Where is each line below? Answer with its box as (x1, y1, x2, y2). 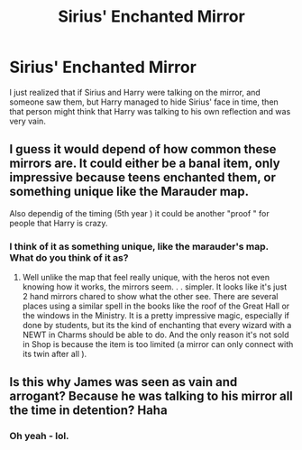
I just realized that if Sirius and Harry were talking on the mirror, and (9, 87, 261, 97)
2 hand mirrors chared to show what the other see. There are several (22, 291, 279, 302)
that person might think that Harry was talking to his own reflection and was (9, 106, 291, 116)
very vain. (9, 115, 47, 126)
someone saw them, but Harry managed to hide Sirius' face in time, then (9, 96, 279, 107)
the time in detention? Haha (9, 403, 169, 418)
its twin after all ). (22, 349, 87, 360)
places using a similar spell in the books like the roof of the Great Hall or (22, 300, 290, 312)
